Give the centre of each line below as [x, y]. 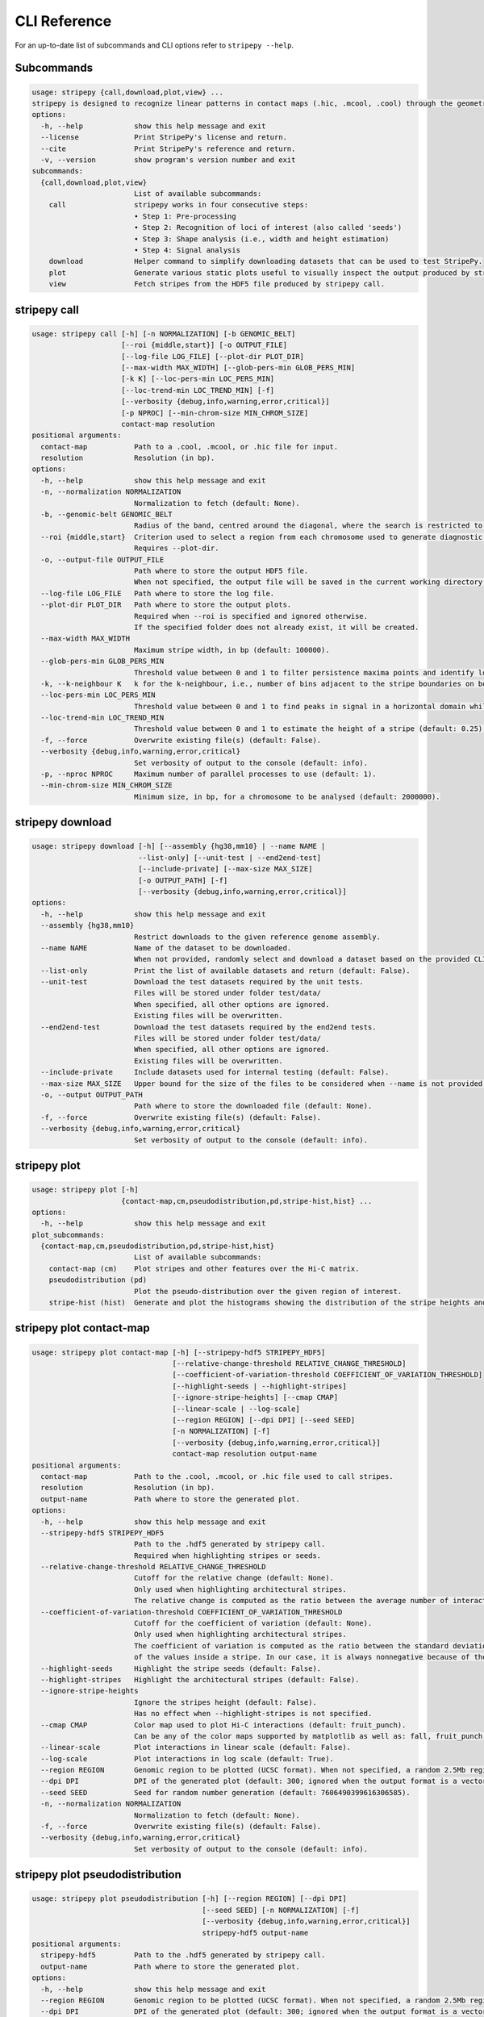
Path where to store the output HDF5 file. [221, 570]
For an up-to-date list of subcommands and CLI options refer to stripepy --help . [154, 45]
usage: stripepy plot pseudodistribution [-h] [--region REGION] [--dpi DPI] [189, 1899]
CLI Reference [63, 21]
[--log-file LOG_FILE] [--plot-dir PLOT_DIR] [213, 356]
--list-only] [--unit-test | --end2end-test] [230, 858]
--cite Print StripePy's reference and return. [168, 148]
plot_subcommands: [68, 1235]
